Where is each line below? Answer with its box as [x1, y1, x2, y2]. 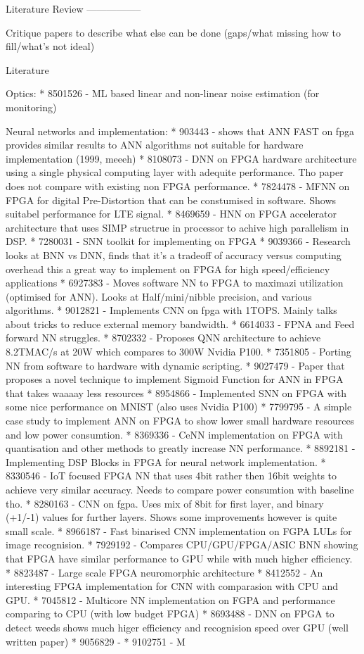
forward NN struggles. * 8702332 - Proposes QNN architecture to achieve [6, 330, 321, 345]
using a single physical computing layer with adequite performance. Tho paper [6, 165, 344, 180]
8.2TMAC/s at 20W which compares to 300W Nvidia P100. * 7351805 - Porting [6, 344, 351, 359]
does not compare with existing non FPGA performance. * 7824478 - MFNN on [6, 178, 350, 193]
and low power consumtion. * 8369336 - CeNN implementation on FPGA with [6, 427, 343, 441]
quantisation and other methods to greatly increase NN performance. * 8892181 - [6, 441, 356, 455]
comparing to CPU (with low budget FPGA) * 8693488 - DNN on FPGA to [6, 606, 334, 621]
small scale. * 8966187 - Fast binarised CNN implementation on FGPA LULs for [6, 523, 352, 538]
